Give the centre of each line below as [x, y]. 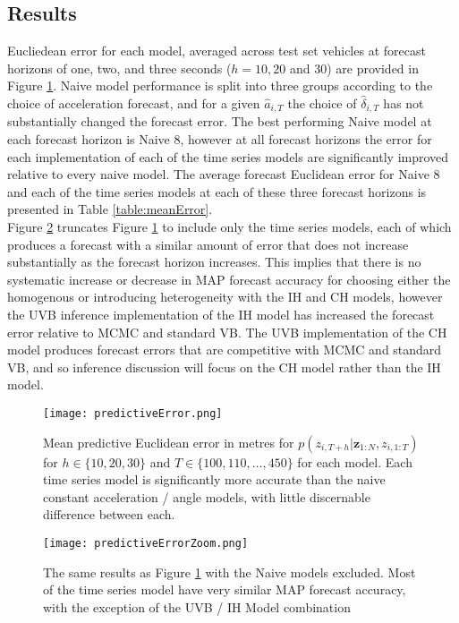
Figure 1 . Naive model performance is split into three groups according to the [220, 85]
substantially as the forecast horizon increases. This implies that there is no [214, 262]
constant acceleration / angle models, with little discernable [207, 496]
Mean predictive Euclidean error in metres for [169, 442]
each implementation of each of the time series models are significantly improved [228, 156]
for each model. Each [355, 461]
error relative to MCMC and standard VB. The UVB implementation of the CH [227, 332]
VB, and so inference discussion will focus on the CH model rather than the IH [224, 367]
